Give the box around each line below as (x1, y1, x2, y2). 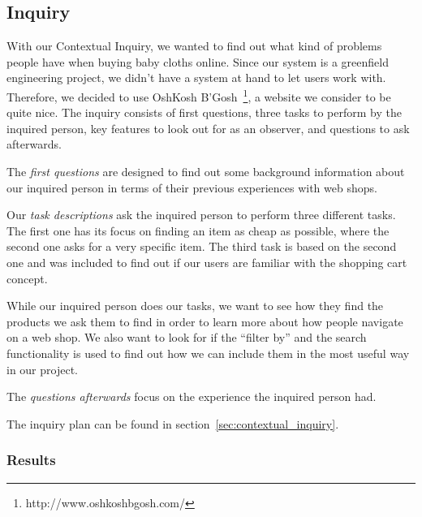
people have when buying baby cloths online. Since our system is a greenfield (6, 53, 389, 70)
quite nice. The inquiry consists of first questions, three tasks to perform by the (6, 104, 402, 121)
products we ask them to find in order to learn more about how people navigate (6, 312, 403, 330)
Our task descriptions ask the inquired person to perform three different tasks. (6, 206, 396, 223)
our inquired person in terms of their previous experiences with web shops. (6, 179, 377, 196)
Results (6, 450, 56, 470)
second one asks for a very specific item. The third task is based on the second (6, 238, 397, 255)
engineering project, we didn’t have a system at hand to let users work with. (6, 69, 386, 86)
